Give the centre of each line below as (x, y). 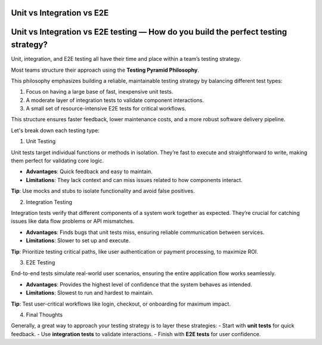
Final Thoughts (44, 315)
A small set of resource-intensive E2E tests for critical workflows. (106, 109)
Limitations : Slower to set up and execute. (78, 241)
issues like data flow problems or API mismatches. (73, 221)
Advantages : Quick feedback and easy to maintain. (89, 172)
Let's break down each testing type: (55, 130)
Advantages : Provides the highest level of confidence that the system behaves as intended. (139, 284)
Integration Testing (49, 202)
